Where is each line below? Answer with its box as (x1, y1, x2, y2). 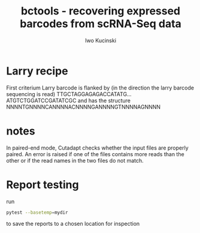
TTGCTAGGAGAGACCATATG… (56, 90, 132, 97)
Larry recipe (6, 64, 68, 77)
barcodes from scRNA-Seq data (20, 17, 181, 31)
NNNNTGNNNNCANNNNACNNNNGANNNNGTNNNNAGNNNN (6, 103, 160, 110)
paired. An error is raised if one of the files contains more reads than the (6, 150, 184, 157)
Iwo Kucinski (84, 37, 117, 44)
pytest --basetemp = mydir (6, 209, 68, 216)
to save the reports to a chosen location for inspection (6, 220, 140, 228)
